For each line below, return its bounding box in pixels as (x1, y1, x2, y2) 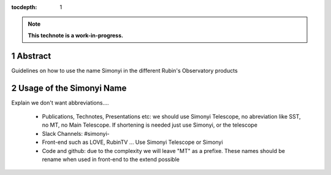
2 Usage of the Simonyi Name (11, 83, 127, 93)
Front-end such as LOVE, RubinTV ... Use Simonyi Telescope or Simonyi (42, 138, 223, 146)
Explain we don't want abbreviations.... (11, 99, 110, 106)
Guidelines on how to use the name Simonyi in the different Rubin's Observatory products (11, 67, 238, 74)
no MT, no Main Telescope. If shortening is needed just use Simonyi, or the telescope (42, 121, 257, 128)
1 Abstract (11, 51, 51, 61)
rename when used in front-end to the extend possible (42, 155, 180, 163)
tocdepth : (11, 4, 37, 10)
